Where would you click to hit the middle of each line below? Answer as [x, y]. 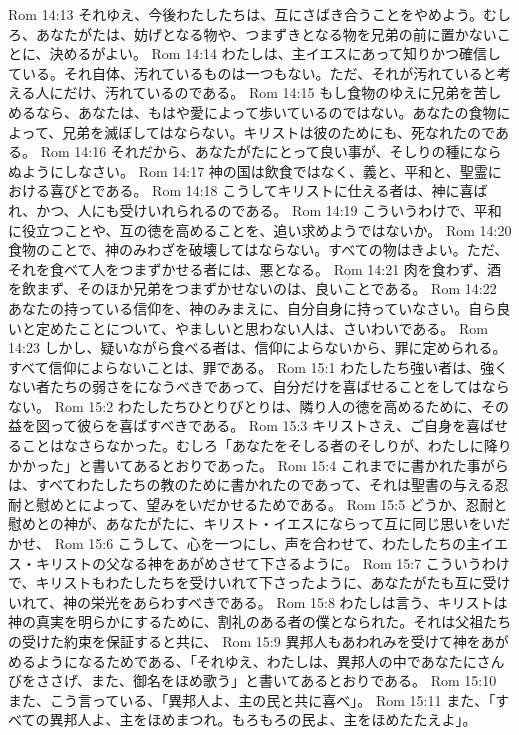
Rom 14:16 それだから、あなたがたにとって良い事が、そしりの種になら [271, 151]
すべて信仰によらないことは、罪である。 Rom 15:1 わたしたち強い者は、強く [258, 366]
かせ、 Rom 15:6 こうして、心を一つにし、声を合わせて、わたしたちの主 [244, 543]
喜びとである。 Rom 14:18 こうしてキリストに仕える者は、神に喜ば [268, 190]
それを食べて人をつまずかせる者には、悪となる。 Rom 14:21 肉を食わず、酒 [254, 268]
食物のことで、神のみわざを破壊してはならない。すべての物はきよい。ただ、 [258, 249]
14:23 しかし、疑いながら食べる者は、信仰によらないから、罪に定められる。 [257, 347]
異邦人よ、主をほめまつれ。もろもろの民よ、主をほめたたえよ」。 [263, 719]
